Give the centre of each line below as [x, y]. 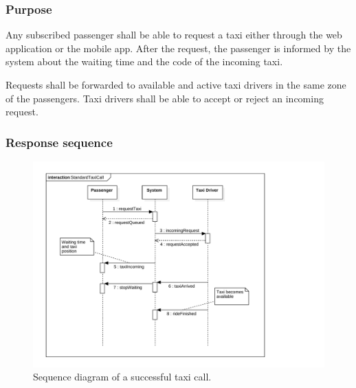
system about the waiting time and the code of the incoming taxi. [144, 61]
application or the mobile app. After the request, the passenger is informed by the [178, 48]
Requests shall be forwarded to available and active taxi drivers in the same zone [176, 84]
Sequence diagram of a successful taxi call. [122, 377]
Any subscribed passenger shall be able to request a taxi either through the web [174, 35]
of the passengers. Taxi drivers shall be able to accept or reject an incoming [165, 98]
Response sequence [59, 142]
